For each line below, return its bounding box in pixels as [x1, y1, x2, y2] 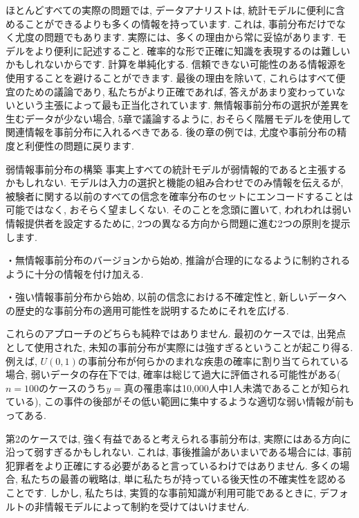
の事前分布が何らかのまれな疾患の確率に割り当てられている [77, 353, 349, 368]
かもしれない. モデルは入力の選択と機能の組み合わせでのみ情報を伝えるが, [6, 175, 344, 190]
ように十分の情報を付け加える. [6, 266, 144, 280]
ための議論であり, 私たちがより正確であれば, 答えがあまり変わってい [24, 84, 336, 98]
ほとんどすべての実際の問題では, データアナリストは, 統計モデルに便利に [6, 3, 335, 17]
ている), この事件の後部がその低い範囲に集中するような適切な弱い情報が [6, 394, 335, 409]
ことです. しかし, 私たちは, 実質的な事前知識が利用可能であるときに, [6, 485, 316, 499]
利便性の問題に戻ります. [24, 138, 134, 152]
